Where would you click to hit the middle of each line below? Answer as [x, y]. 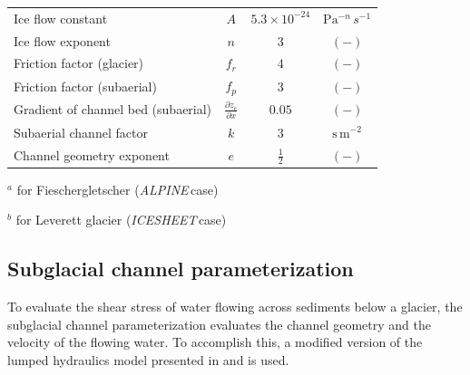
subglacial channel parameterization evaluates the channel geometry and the [219, 324]
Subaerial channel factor [81, 132]
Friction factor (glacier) [79, 63]
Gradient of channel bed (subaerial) [113, 109]
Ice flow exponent [62, 40]
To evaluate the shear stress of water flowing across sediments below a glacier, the [235, 307]
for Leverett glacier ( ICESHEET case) [121, 220]
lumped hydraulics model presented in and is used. [148, 359]
